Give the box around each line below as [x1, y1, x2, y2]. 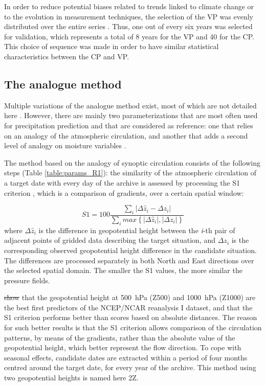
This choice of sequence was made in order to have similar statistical [4, 41, 219, 52]
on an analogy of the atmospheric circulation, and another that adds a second [4, 130, 248, 141]
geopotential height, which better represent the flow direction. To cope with [4, 342, 241, 353]
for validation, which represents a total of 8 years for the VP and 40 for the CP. [4, 31, 254, 41]
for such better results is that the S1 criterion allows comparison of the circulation [4, 322, 262, 333]
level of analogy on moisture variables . [4, 140, 126, 151]
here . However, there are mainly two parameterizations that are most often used [4, 110, 258, 121]
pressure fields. [4, 275, 50, 285]
